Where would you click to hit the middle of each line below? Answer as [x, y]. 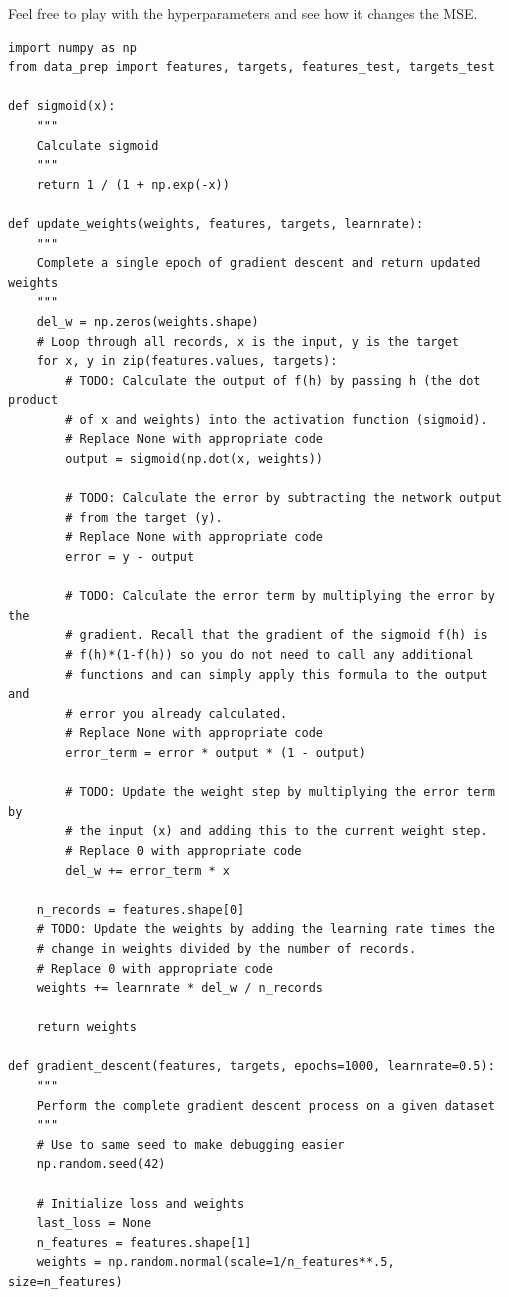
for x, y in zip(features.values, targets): [187, 361]
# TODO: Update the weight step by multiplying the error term [280, 792]
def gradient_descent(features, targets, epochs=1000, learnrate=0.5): [251, 1066]
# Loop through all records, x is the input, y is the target [248, 341]
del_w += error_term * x [147, 870]
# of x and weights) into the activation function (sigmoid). [276, 419]
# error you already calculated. [176, 713]
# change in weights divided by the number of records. [226, 948]
